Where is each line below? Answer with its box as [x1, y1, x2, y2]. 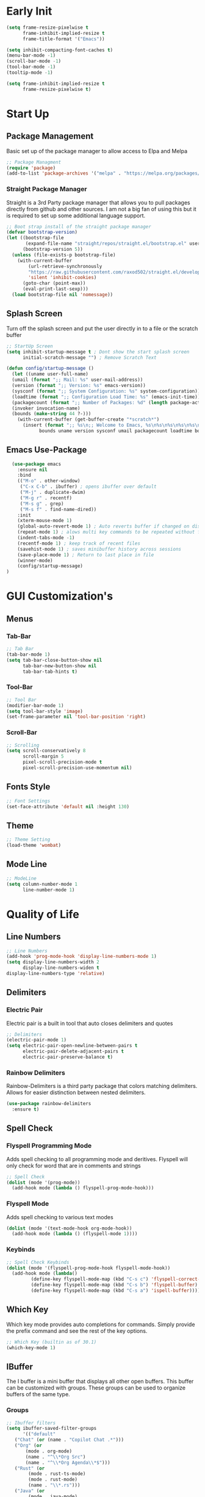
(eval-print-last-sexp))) [22, 286, 88, 292]
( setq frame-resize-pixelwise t [6, 24, 88, 31]
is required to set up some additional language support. [6, 212, 146, 219]
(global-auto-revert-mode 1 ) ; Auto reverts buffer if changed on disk [17, 523, 203, 529]
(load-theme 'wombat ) [6, 843, 62, 849]
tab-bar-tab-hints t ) [22, 669, 78, 675]
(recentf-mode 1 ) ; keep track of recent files [17, 540, 140, 546]
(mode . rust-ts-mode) [28, 1471, 86, 1477]
